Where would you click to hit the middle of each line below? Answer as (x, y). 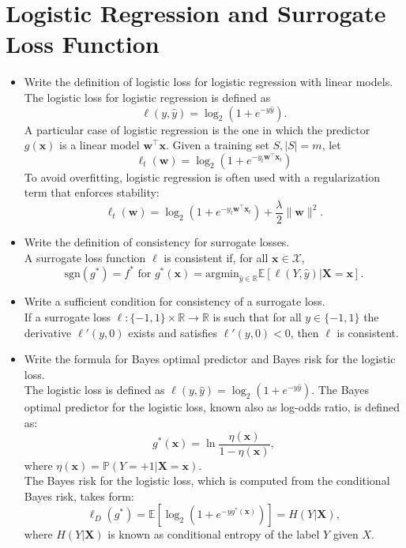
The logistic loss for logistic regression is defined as (147, 97)
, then (304, 332)
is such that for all (257, 317)
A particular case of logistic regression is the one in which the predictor (197, 129)
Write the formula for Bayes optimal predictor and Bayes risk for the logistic (210, 359)
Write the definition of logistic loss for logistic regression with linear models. (209, 82)
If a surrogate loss (67, 317)
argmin (222, 274)
